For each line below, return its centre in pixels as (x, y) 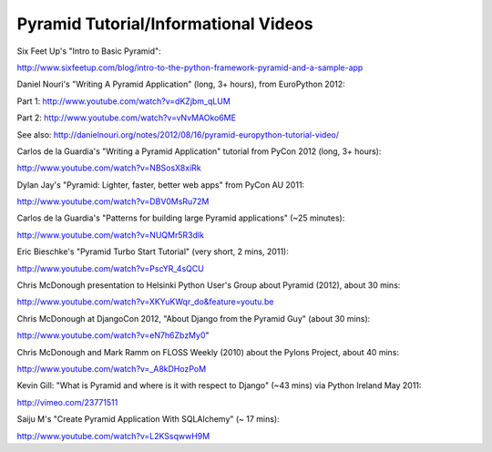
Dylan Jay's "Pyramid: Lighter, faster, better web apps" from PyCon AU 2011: (161, 185)
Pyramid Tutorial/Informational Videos (165, 24)
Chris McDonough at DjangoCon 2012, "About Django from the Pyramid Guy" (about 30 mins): (194, 318)
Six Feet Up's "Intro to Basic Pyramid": (89, 51)
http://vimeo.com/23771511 (67, 402)
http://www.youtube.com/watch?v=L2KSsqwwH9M (113, 436)
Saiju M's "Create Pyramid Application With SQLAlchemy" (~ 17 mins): (148, 419)
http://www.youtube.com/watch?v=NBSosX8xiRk (109, 168)
